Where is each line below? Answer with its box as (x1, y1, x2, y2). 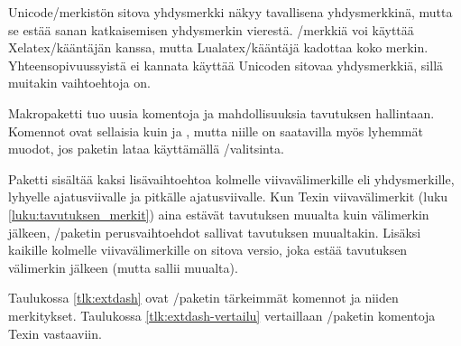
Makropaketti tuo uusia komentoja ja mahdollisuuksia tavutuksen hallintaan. (8, 103, 435, 122)
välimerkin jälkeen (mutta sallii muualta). (8, 257, 238, 276)
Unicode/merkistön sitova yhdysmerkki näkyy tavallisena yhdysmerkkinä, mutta (8, 3, 453, 21)
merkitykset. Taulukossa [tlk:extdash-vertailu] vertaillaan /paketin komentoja (8, 305, 436, 324)
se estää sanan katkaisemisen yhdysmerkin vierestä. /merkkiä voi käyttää (8, 20, 414, 39)
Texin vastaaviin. (8, 323, 102, 342)
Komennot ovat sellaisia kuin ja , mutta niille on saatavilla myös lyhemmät (8, 121, 423, 140)
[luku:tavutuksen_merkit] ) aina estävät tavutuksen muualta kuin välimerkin (8, 204, 429, 223)
